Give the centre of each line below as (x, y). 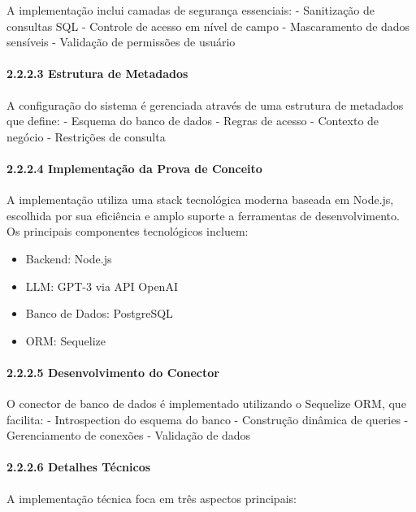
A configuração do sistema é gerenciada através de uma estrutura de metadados (205, 104)
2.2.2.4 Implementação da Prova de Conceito (134, 168)
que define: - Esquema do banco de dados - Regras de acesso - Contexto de (193, 121)
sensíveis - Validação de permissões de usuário (121, 42)
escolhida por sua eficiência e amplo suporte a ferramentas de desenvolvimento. (203, 215)
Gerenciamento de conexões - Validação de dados (129, 435)
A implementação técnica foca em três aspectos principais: (152, 498)
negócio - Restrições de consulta (86, 136)
